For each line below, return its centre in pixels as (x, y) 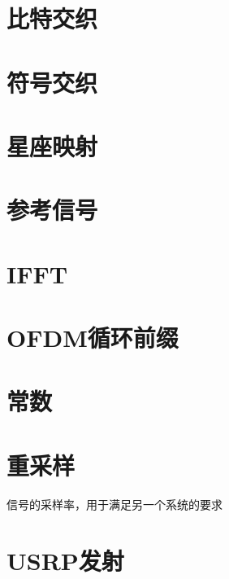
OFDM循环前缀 (93, 338)
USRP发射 (65, 560)
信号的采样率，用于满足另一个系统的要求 (114, 504)
